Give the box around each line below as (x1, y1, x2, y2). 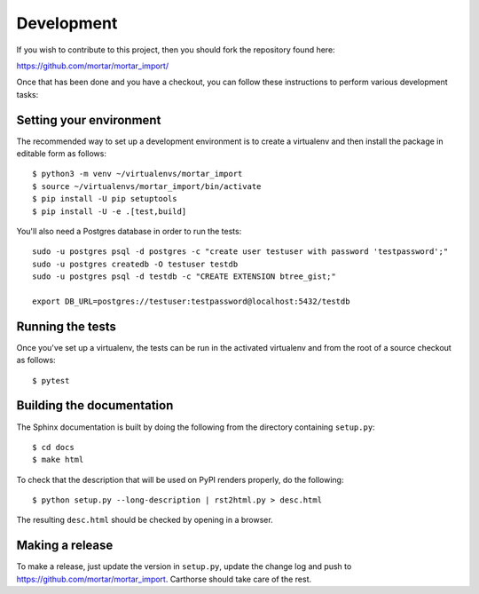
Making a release (16, 538, 114, 553)
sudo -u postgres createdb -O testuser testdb (32, 258, 239, 269)
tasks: (16, 89, 39, 99)
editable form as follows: (16, 148, 106, 159)
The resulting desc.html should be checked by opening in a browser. (16, 515, 274, 526)
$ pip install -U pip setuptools (32, 194, 177, 204)
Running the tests (16, 319, 117, 334)
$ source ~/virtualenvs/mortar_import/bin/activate (32, 181, 262, 191)
